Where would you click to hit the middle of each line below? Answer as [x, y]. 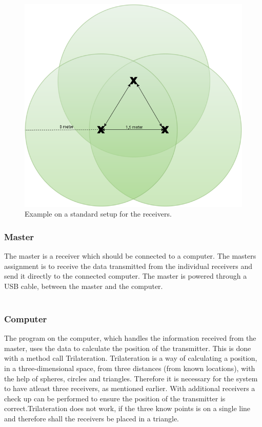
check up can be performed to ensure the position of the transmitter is [115, 398]
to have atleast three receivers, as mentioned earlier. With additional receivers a [130, 388]
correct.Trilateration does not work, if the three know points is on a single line [127, 408]
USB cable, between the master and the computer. [84, 286]
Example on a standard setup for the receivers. [98, 214]
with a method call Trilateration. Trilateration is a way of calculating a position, [131, 358]
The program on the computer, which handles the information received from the [130, 338]
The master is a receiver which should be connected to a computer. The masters [130, 256]
